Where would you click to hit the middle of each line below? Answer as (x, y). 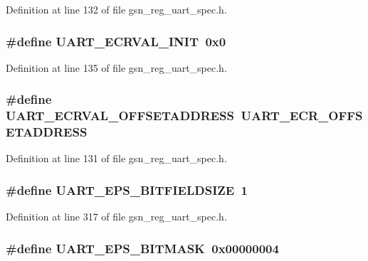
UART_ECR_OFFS (302, 116)
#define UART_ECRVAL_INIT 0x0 (116, 41)
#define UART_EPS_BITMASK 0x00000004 (142, 248)
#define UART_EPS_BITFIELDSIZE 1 (127, 190)
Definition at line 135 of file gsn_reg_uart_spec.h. (116, 67)
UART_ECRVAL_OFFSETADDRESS (120, 116)
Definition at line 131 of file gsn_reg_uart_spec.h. (116, 158)
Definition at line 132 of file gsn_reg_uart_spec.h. (116, 9)
